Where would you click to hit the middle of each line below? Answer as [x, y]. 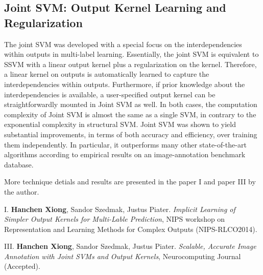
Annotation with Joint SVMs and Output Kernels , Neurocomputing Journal [123, 256]
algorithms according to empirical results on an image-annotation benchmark [125, 154]
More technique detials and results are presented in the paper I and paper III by [130, 182]
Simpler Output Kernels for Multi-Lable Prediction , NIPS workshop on [115, 219]
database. [19, 164]
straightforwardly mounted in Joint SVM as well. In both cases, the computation [131, 104]
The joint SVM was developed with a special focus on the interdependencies [123, 44]
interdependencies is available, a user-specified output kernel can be [110, 94]
